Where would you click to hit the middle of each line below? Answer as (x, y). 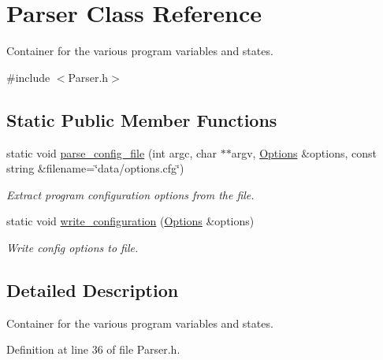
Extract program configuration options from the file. (130, 194)
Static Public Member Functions (142, 119)
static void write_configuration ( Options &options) (130, 221)
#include (28, 77)
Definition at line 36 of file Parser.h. (93, 349)
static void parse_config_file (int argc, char (112, 152)
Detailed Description (93, 289)
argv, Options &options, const (304, 152)
